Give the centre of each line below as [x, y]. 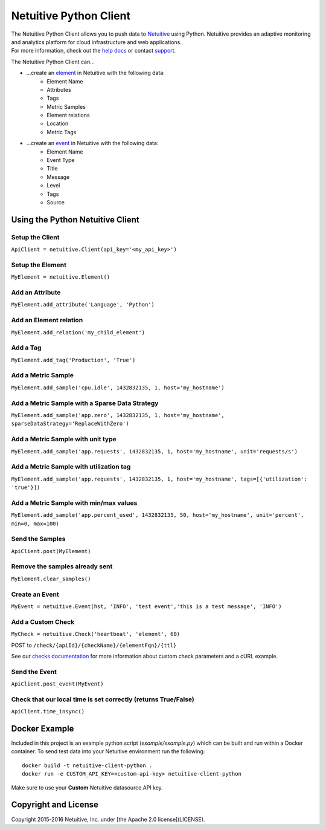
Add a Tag [26, 348]
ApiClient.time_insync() [48, 712]
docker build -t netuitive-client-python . [87, 765]
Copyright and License [55, 805]
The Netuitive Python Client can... [53, 62]
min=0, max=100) [35, 524]
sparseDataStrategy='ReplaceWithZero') [70, 424]
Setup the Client [35, 237]
